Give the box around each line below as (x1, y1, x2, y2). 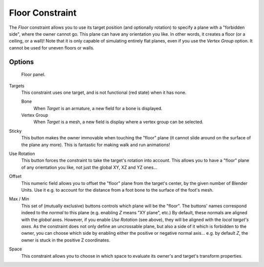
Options (9, 58, 34, 66)
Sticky (9, 128, 22, 134)
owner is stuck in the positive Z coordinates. (21, 237, 110, 243)
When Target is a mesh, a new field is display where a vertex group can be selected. (33, 119, 204, 125)
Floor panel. (21, 71, 46, 78)
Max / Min (9, 196, 29, 202)
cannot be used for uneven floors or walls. (9, 44, 95, 51)
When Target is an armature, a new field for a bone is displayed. (33, 105, 163, 111)
